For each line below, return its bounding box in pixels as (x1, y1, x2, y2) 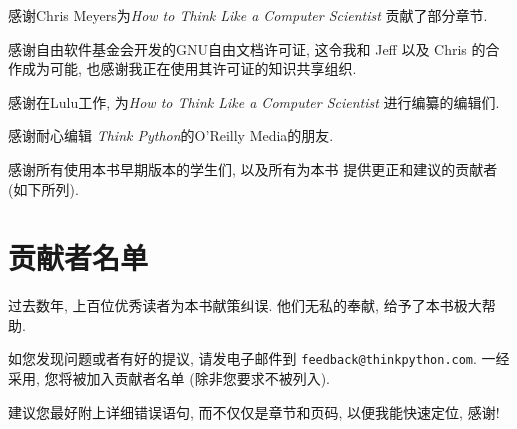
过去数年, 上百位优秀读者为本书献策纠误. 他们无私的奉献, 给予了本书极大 (8, 295, 482, 316)
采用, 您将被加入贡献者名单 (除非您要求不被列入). (8, 368, 330, 389)
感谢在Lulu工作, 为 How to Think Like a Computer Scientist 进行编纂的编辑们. (8, 91, 500, 112)
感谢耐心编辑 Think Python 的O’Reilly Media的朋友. (8, 125, 334, 146)
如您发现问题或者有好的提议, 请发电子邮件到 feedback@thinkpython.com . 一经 (8, 348, 510, 369)
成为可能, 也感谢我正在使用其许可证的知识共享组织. (21, 58, 357, 79)
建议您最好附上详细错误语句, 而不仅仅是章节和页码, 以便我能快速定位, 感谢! (8, 401, 500, 422)
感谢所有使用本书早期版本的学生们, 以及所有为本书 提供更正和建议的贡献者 (8, 158, 498, 179)
